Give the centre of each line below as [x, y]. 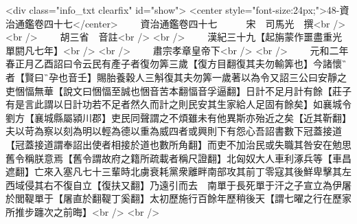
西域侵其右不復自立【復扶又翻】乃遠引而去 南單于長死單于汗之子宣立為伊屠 [178, 184]
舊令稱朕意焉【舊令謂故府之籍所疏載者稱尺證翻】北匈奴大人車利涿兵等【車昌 [178, 158]
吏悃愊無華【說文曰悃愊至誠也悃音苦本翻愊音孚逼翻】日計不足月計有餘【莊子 [178, 90]
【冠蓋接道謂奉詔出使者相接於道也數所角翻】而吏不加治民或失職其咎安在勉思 [178, 144]
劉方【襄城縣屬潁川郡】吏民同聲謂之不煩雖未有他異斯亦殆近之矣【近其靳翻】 [178, 117]
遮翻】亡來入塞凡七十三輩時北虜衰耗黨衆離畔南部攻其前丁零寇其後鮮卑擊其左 [178, 171]
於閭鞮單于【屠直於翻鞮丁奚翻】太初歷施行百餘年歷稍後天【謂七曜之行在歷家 [178, 198]
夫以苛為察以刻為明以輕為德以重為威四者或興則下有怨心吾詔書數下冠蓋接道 [174, 131]
